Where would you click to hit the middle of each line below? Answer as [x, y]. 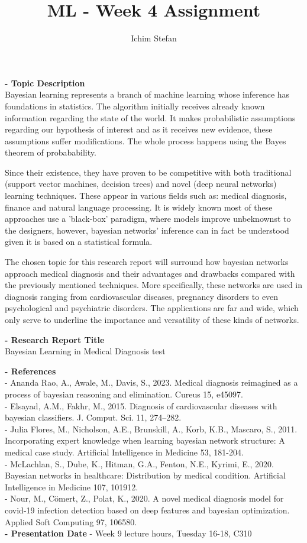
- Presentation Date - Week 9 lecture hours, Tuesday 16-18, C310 [128, 533]
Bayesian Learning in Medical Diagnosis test [85, 351]
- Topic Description [45, 83]
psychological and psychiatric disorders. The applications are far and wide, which [152, 308]
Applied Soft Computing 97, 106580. [71, 521]
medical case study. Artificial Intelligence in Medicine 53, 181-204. [124, 452]
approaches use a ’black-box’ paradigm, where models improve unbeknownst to [148, 219]
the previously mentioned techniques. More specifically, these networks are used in [154, 285]
